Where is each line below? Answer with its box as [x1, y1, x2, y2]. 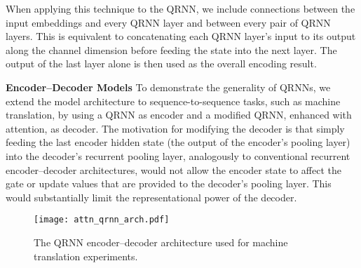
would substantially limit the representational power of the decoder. [6, 189, 297, 204]
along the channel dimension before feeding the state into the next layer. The [6, 42, 337, 57]
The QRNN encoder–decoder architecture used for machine [34, 234, 288, 249]
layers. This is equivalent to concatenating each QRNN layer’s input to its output [6, 29, 356, 43]
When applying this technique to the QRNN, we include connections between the [6, 1, 355, 15]
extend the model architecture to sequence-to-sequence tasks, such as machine [6, 93, 341, 108]
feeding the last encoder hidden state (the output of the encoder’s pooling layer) [6, 135, 350, 149]
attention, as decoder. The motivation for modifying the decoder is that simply [6, 121, 345, 135]
